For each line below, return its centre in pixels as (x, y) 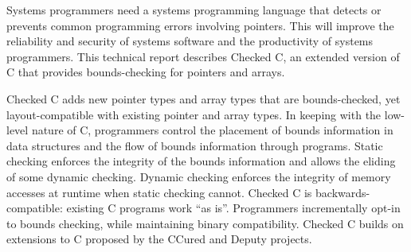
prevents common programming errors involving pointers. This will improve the (200, 25)
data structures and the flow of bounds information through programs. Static (195, 145)
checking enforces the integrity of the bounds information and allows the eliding (201, 161)
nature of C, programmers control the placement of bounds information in (212, 130)
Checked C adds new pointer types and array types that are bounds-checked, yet (204, 98)
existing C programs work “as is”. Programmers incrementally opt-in (233, 208)
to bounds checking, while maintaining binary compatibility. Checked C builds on (205, 223)
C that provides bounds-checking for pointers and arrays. (146, 72)
